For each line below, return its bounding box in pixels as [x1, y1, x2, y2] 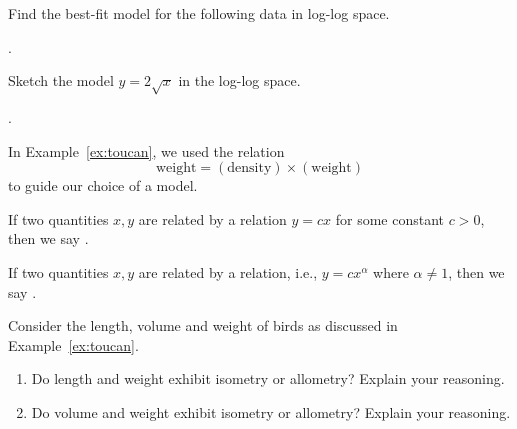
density [227, 161, 272, 176]
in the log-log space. [178, 70, 301, 91]
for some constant [335, 208, 444, 229]
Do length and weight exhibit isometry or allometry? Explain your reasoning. [31, 368, 505, 389]
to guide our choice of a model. [8, 175, 198, 196]
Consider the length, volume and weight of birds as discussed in [8, 315, 398, 336]
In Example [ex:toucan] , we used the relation [8, 140, 285, 161]
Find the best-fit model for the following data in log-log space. [8, 3, 390, 23]
